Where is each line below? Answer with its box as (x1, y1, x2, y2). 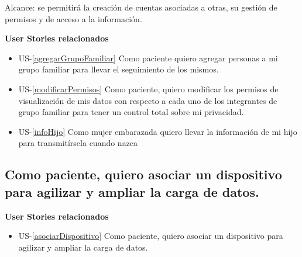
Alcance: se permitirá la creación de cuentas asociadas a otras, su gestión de (5, 1, 277, 13)
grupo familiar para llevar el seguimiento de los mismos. (18, 63, 219, 75)
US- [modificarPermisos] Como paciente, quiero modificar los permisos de (18, 82, 279, 95)
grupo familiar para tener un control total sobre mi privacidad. (18, 106, 244, 118)
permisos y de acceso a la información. (5, 12, 142, 25)
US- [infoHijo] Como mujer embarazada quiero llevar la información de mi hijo (18, 125, 297, 137)
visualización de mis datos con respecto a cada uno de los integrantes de (18, 94, 277, 106)
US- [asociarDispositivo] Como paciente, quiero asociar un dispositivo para (18, 230, 283, 242)
